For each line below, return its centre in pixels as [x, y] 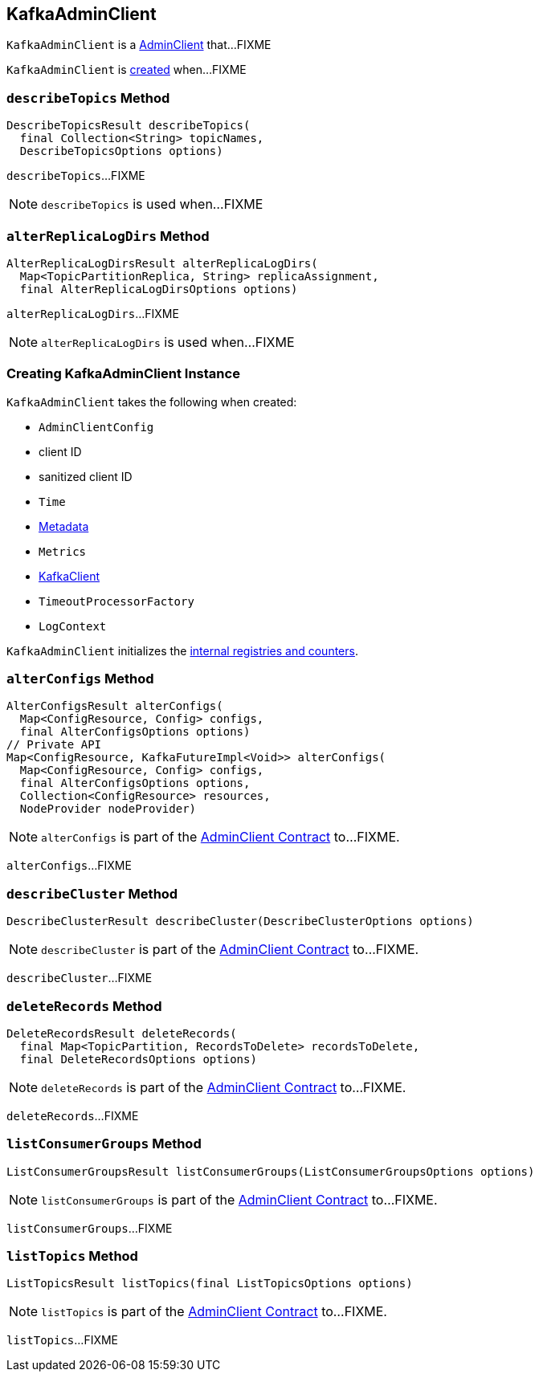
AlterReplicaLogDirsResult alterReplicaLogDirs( [162, 263]
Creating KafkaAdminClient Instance [123, 374]
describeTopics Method [88, 98]
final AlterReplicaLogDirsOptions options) [159, 289]
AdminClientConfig [96, 427]
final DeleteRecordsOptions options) [138, 1059]
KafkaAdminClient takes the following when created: [152, 402]
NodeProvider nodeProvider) [108, 809]
